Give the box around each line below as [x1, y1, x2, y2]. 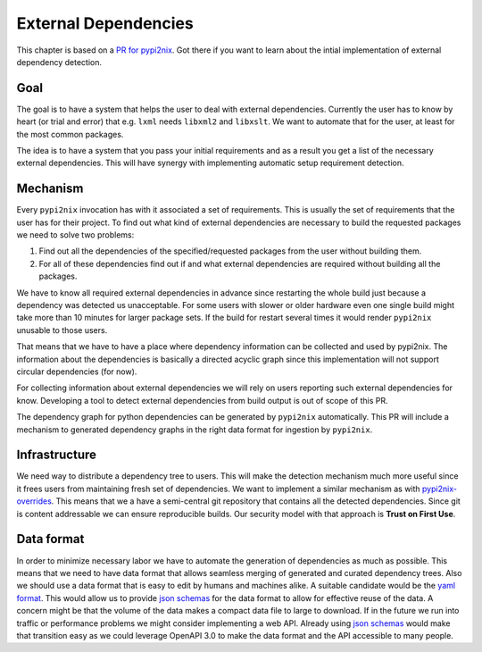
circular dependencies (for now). [16, 366, 137, 377]
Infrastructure [16, 447, 97, 463]
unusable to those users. [16, 324, 108, 335]
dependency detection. [16, 56, 103, 67]
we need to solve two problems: [16, 230, 135, 240]
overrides [16, 496, 53, 506]
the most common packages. [16, 129, 124, 139]
